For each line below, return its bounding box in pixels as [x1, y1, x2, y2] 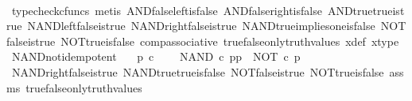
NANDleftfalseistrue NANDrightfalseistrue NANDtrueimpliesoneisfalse [27, 17, 375, 34]
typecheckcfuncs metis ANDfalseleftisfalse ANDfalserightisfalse [11, 2, 322, 18]
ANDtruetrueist [327, 2, 405, 18]
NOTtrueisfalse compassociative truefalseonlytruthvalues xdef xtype [60, 32, 399, 49]
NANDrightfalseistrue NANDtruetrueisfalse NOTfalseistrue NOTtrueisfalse [11, 63, 384, 80]
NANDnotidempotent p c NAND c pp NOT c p [11, 48, 301, 65]
